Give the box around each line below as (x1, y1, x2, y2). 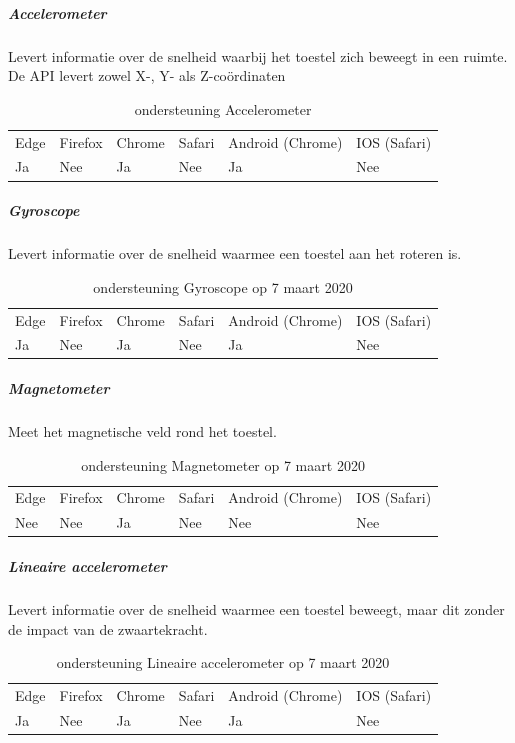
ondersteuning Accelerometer (134, 98, 312, 119)
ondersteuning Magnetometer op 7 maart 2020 (81, 454, 365, 475)
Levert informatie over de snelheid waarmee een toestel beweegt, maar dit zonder (8, 598, 505, 619)
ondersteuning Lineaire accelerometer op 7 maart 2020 (56, 652, 390, 673)
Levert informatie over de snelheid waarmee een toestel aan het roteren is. (8, 243, 462, 264)
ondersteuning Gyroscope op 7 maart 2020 (93, 276, 353, 297)
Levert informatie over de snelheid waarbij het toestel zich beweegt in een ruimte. (8, 45, 508, 66)
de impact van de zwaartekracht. (8, 618, 208, 639)
